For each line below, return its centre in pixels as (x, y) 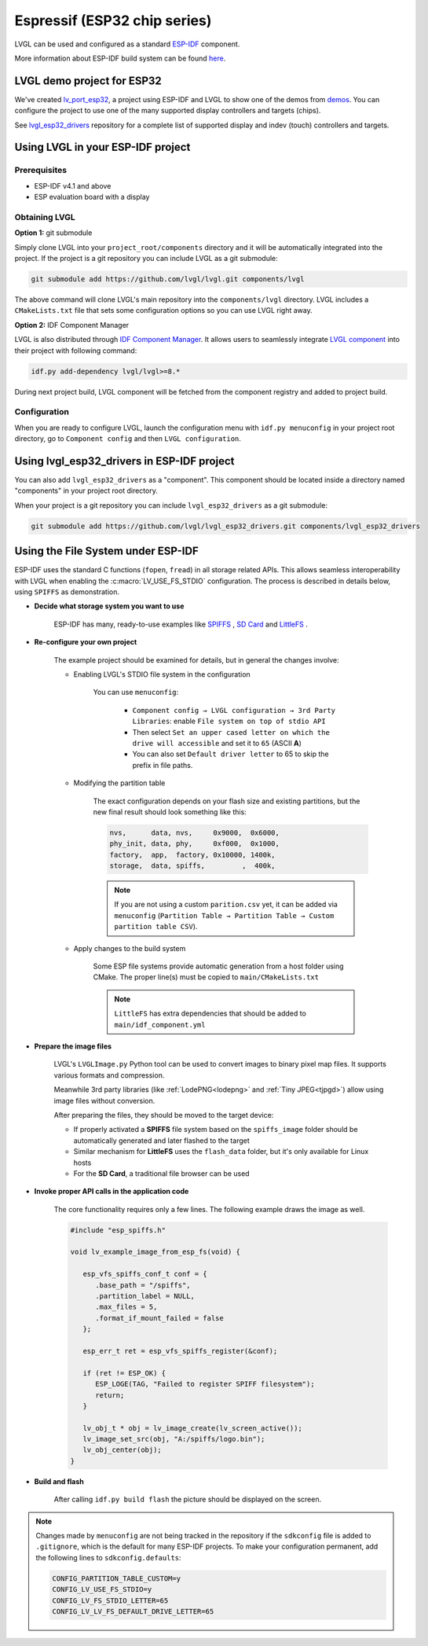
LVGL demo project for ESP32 (88, 81)
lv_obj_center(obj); (123, 1450)
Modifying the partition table (119, 783)
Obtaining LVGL (45, 217)
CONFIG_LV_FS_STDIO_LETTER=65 (110, 1600)
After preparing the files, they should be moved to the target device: (164, 1115)
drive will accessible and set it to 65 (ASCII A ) (217, 743)
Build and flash (59, 1481)
